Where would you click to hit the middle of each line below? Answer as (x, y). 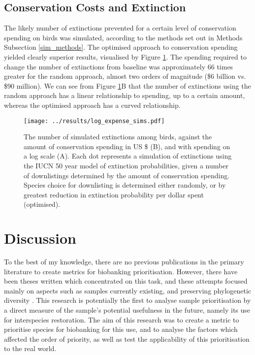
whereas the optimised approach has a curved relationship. (92, 105)
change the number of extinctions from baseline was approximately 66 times (119, 66)
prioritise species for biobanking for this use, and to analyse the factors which (121, 329)
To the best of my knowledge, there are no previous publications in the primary (124, 262)
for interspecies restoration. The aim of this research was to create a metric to (122, 319)
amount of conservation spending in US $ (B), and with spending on (127, 146)
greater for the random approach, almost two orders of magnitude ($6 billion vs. (125, 76)
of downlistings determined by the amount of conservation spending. (127, 175)
